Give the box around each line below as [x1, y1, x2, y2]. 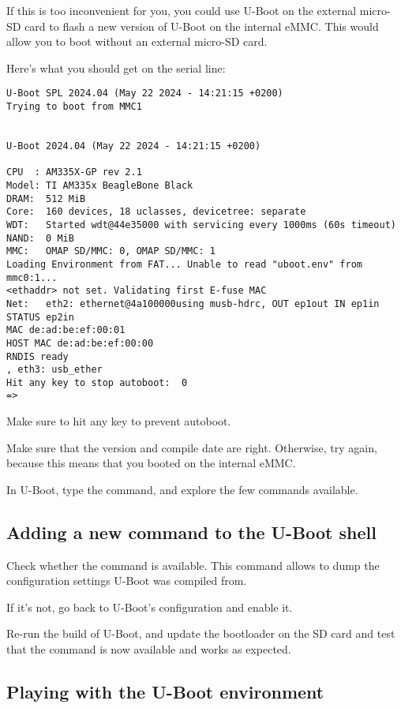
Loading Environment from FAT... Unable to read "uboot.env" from [6, 258, 363, 270]
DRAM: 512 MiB [6, 193, 86, 204]
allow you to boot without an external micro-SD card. [6, 33, 268, 50]
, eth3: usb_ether [6, 364, 103, 376]
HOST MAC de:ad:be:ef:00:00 [6, 337, 154, 349]
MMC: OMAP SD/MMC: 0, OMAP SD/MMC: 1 [6, 245, 215, 257]
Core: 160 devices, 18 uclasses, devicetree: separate [6, 206, 306, 218]
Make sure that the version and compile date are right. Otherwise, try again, [6, 439, 377, 455]
